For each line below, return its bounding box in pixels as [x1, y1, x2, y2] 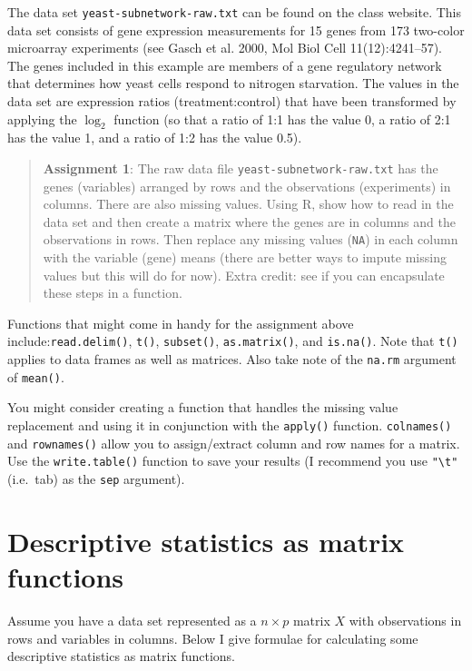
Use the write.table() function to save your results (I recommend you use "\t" [7, 451, 458, 470]
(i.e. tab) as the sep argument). [7, 469, 185, 488]
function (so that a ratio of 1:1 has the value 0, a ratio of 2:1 [113, 109, 451, 128]
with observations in [349, 610, 462, 629]
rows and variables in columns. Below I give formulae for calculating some [7, 628, 418, 647]
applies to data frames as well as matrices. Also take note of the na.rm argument [7, 350, 457, 369]
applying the [7, 109, 77, 128]
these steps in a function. [43, 283, 182, 302]
